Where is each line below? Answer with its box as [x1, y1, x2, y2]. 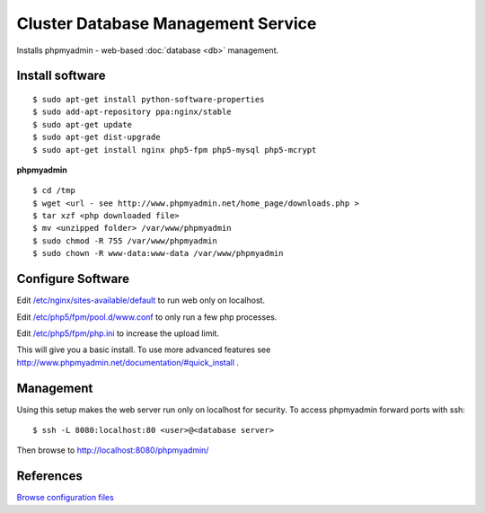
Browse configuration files [16, 492, 114, 503]
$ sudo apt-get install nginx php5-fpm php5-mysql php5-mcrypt [32, 145, 317, 155]
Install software [16, 68, 106, 84]
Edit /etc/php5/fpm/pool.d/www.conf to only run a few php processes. [16, 311, 278, 323]
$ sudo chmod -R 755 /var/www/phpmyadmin [32, 235, 217, 246]
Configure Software [16, 271, 130, 287]
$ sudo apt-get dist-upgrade [32, 132, 161, 143]
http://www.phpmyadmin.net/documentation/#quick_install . [16, 357, 240, 367]
